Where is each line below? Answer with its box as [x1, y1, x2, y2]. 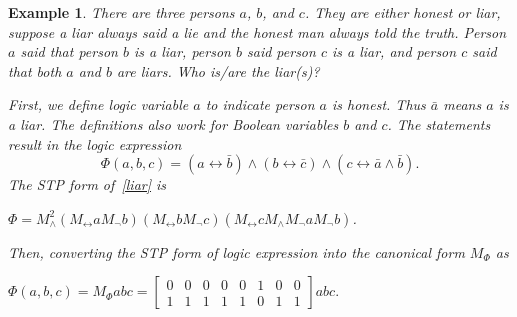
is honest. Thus [332, 94, 426, 115]
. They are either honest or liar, [304, 2, 501, 22]
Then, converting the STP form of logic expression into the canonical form [8, 241, 465, 262]
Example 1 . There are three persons [8, 2, 235, 22]
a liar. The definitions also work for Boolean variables [8, 113, 339, 134]
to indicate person [205, 94, 315, 115]
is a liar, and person [331, 41, 457, 62]
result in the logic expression [8, 133, 182, 154]
